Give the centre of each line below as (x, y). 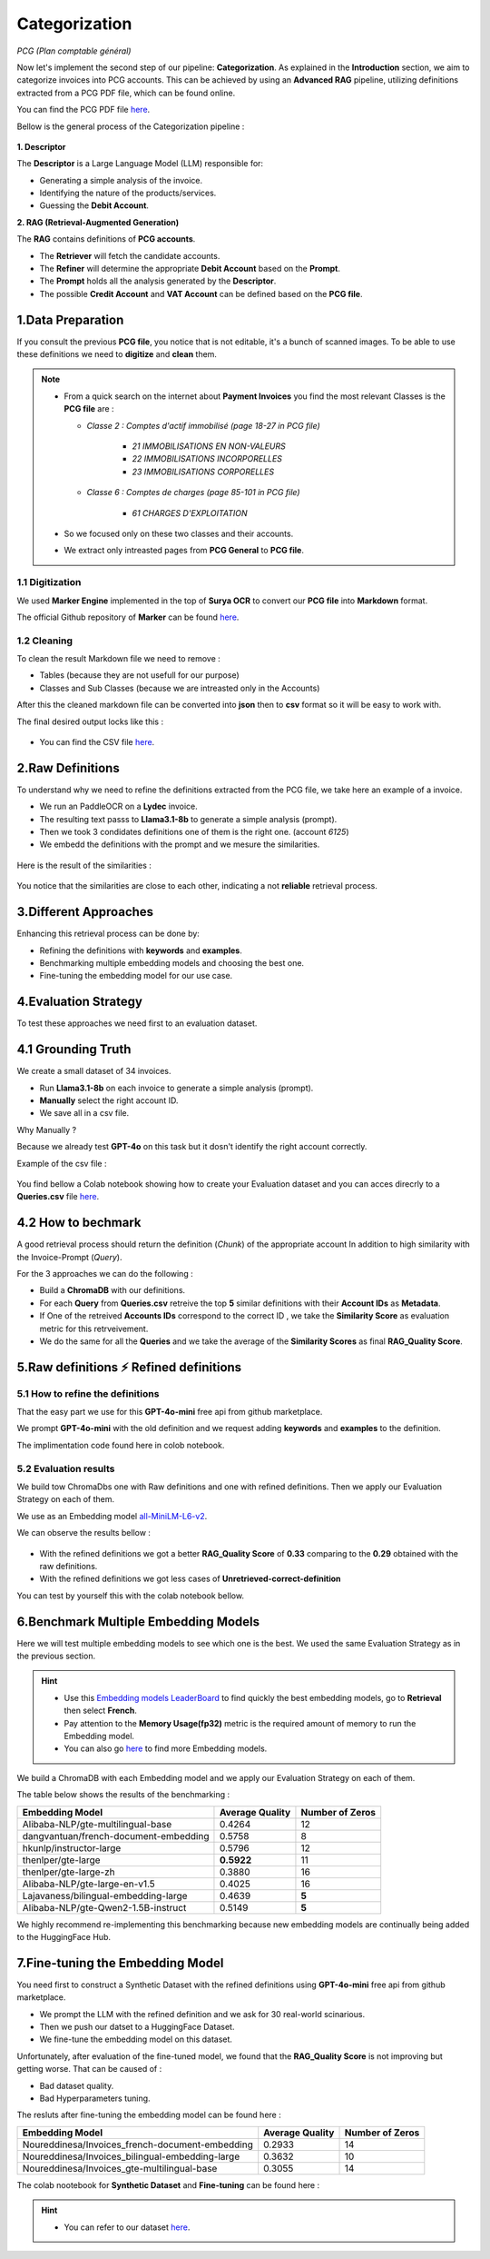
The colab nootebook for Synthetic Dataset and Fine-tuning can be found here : (168, 2184)
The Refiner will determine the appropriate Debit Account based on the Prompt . (190, 269)
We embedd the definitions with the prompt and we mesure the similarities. (180, 844)
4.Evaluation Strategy (79, 1002)
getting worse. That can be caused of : (89, 2069)
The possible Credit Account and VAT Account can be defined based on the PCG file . (201, 294)
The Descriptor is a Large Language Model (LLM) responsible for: (140, 164)
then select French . (101, 1711)
